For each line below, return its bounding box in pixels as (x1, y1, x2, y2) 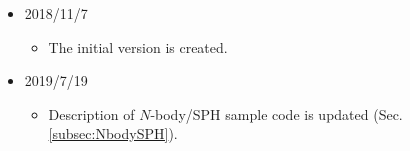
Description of (48, 103, 135, 124)
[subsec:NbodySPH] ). (48, 123, 178, 144)
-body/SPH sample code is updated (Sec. (150, 103, 403, 124)
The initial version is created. (48, 36, 228, 57)
